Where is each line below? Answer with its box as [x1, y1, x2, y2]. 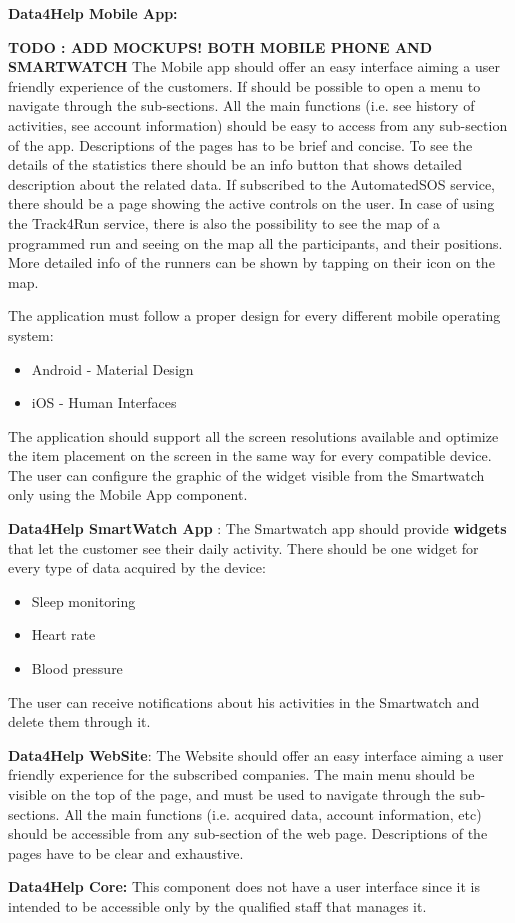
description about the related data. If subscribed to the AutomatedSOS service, [8, 173, 495, 194]
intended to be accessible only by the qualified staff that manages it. [8, 895, 427, 916]
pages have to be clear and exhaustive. [8, 842, 244, 863]
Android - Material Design [31, 358, 194, 379]
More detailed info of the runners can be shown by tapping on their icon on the [8, 252, 495, 273]
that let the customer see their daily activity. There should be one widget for [8, 537, 479, 558]
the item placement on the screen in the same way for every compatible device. [8, 445, 492, 466]
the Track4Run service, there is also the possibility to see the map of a [8, 212, 440, 233]
